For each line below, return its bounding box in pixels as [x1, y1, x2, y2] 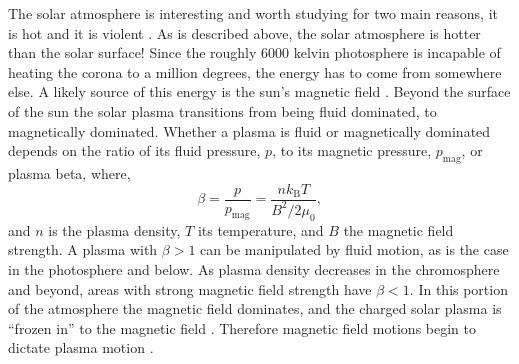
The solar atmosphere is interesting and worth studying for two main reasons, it [8, 3, 498, 23]
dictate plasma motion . [8, 337, 154, 358]
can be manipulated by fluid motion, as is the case [200, 239, 509, 260]
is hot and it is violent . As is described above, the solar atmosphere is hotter [8, 22, 481, 43]
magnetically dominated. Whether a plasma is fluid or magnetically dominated [8, 120, 491, 141]
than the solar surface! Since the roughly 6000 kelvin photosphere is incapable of [8, 42, 501, 63]
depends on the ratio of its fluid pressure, [8, 140, 261, 161]
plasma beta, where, [8, 162, 131, 183]
